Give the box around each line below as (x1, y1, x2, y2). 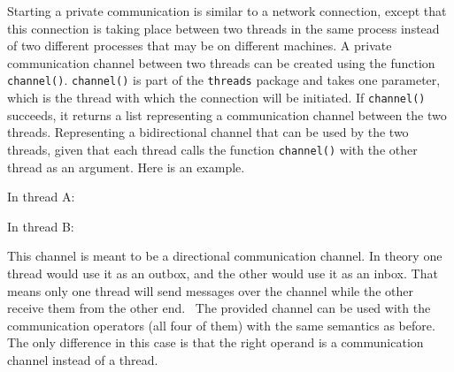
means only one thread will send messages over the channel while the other (7, 281, 413, 300)
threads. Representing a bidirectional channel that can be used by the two (7, 123, 409, 141)
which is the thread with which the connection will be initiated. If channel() (7, 88, 426, 107)
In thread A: (7, 187, 75, 206)
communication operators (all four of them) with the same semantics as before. (7, 315, 435, 334)
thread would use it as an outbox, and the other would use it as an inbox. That (7, 263, 438, 282)
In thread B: (7, 216, 74, 235)
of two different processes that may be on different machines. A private (7, 36, 392, 55)
